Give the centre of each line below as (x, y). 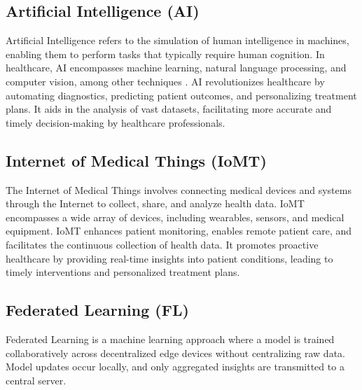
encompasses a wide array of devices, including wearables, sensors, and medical (175, 217)
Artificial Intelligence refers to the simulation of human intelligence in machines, (177, 40)
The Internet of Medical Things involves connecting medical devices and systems (179, 189)
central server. (36, 380)
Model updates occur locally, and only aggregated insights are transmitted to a (175, 367)
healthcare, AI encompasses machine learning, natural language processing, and (176, 68)
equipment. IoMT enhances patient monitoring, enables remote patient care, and (179, 231)
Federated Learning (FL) (97, 310)
